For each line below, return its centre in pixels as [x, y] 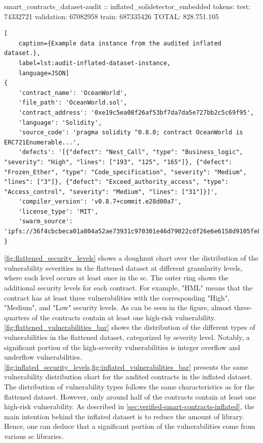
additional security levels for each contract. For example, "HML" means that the [128, 288]
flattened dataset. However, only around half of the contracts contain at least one [130, 396]
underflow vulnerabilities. [43, 357]
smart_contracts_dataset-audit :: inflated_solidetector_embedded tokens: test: [127, 6]
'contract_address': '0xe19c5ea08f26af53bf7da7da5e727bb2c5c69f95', [136, 112]
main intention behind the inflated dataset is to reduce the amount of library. [124, 416]
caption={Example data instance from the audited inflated [120, 43]
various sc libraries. [34, 436]
